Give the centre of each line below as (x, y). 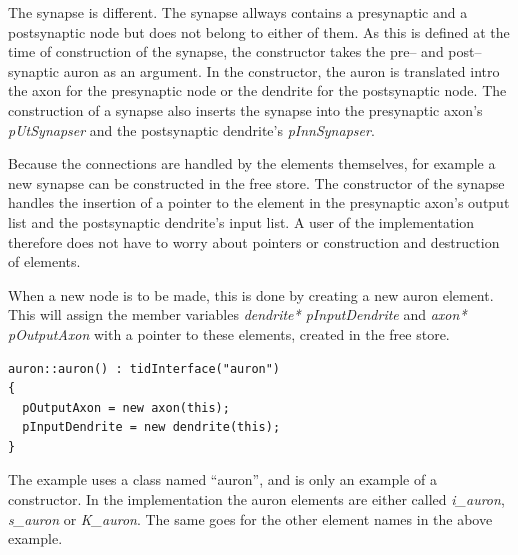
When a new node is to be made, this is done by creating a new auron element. (251, 294)
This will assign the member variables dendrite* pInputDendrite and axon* (237, 314)
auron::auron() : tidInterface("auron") (144, 368)
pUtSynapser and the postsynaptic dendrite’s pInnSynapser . (191, 129)
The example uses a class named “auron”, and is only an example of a (222, 479)
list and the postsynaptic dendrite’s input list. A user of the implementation (241, 221)
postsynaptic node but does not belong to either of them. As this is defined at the (259, 31)
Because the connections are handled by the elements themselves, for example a (252, 163)
